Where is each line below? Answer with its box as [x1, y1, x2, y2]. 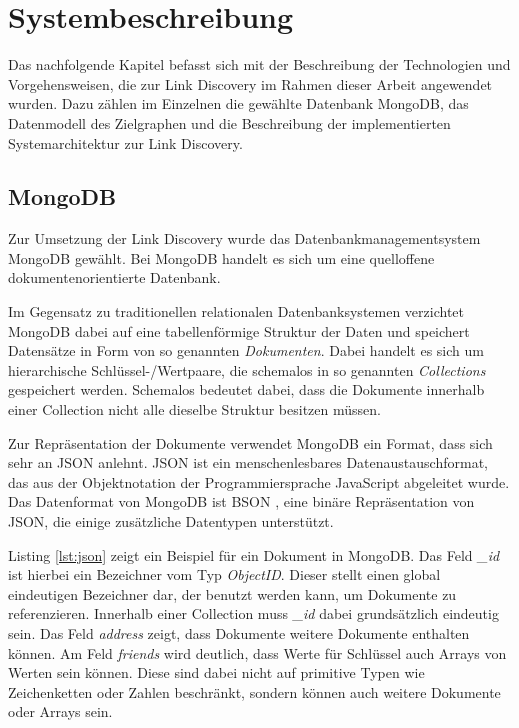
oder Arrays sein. [8, 701, 113, 722]
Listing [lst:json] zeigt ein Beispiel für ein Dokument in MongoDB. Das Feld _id [8, 544, 500, 565]
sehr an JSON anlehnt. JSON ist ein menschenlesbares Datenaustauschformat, [8, 452, 488, 473]
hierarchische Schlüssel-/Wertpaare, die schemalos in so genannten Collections [8, 359, 486, 380]
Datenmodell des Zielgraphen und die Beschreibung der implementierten [8, 112, 451, 133]
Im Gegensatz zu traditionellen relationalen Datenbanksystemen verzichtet [8, 301, 465, 322]
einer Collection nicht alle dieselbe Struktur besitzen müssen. [8, 399, 381, 420]
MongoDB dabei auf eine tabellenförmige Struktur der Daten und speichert [8, 320, 470, 341]
